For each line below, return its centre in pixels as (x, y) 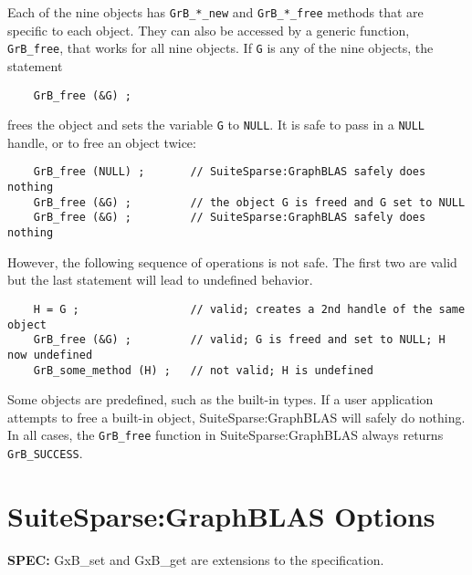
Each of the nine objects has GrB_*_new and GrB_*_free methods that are (215, 12)
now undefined (50, 355)
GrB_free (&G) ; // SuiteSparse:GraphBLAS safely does (230, 218)
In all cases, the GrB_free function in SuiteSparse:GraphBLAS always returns (226, 435)
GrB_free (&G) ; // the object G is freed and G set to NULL (249, 202)
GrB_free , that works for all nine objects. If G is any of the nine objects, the (220, 48)
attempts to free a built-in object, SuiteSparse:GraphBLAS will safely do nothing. (236, 417)
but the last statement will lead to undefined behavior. (160, 280)
